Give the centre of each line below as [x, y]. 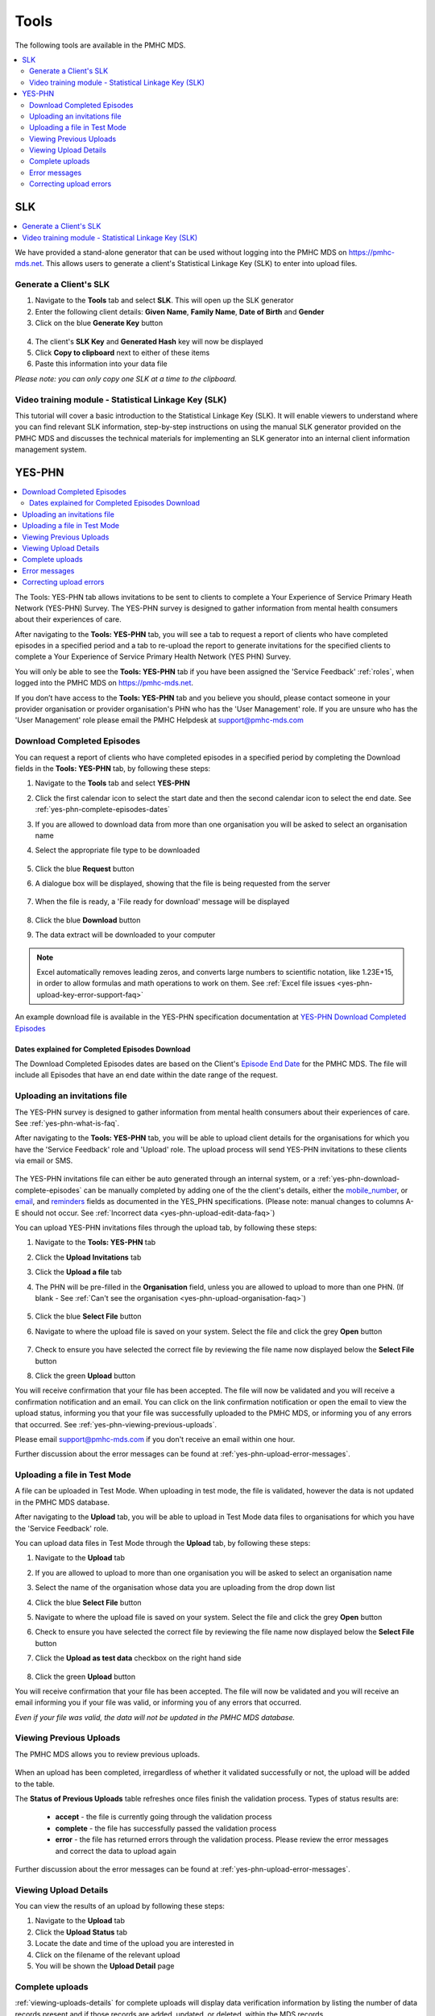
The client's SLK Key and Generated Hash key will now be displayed [149, 341]
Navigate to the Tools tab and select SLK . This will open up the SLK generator [164, 300]
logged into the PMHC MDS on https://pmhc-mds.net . [104, 683]
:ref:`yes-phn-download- [358, 1179]
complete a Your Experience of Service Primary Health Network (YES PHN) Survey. [153, 656]
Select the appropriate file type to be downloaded [118, 850]
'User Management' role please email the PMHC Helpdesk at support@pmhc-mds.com [159, 720]
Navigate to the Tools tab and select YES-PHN [113, 783]
